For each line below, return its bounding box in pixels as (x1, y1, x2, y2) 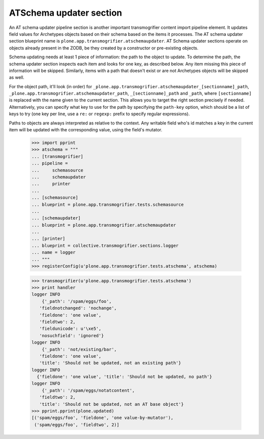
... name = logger (31, 250, 76, 255)
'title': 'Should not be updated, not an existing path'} (39, 360, 181, 366)
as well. (9, 74, 24, 80)
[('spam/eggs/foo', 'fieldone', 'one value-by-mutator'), (31, 415, 174, 421)
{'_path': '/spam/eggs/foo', (42, 298, 112, 304)
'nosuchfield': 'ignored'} (39, 333, 104, 338)
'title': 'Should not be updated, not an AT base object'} (39, 401, 184, 407)
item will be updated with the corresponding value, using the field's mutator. (9, 127, 162, 133)
